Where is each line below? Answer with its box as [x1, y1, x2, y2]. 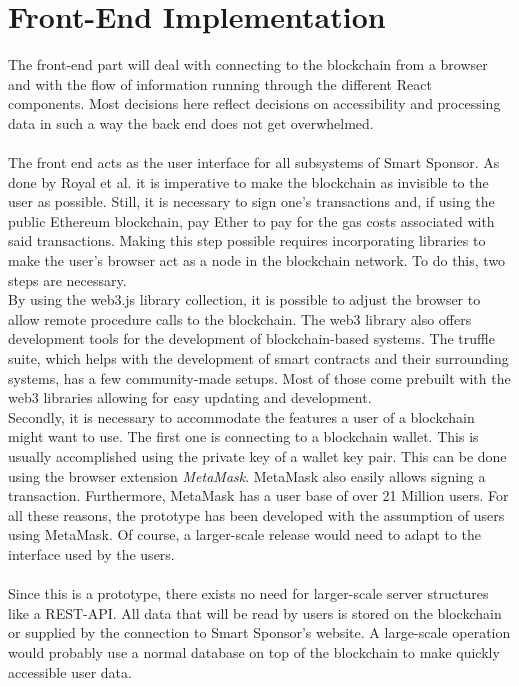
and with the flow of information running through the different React [8, 73, 432, 94]
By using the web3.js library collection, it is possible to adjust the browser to [8, 289, 481, 310]
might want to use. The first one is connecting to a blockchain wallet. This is [8, 426, 479, 447]
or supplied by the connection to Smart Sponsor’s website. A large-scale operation [8, 622, 511, 643]
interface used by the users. [8, 543, 175, 564]
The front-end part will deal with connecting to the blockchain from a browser [8, 54, 488, 75]
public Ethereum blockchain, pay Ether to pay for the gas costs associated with [8, 210, 495, 231]
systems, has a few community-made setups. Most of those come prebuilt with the [8, 367, 511, 388]
